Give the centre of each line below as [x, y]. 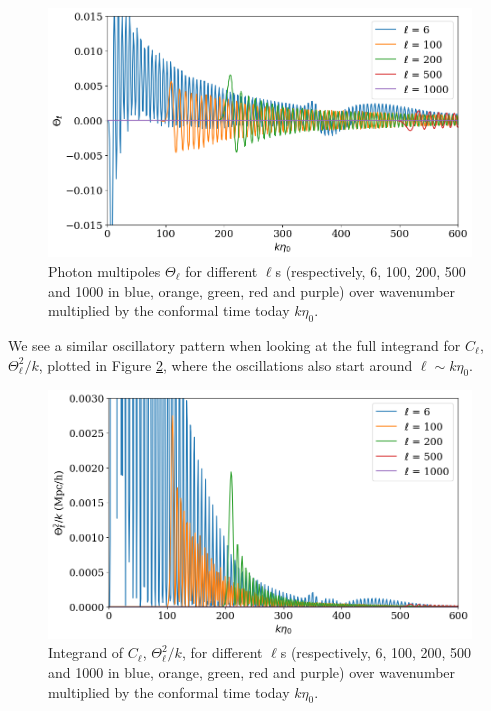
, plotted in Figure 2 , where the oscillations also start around [225, 364]
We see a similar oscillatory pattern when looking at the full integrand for [234, 344]
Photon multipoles [104, 270]
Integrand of [86, 652]
